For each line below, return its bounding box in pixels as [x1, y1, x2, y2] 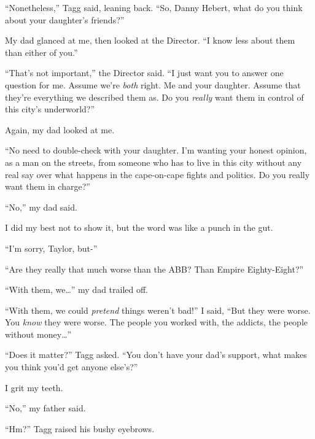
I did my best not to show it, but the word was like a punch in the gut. [5, 221, 273, 234]
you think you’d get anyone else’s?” [5, 360, 138, 373]
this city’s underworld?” [5, 103, 95, 115]
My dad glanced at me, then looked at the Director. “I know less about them [5, 34, 295, 47]
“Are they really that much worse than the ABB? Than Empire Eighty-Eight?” [5, 262, 304, 275]
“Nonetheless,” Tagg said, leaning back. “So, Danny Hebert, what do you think [5, 1, 303, 14]
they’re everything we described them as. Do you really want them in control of [5, 90, 304, 103]
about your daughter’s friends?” [5, 13, 125, 26]
